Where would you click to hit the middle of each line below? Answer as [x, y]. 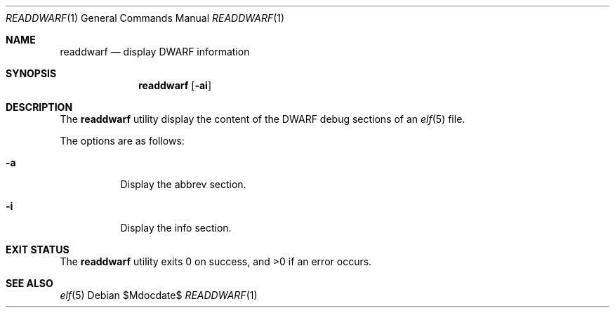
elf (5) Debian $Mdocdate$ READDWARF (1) [159, 295]
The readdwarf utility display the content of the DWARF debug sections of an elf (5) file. [263, 119]
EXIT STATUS [38, 249]
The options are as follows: [122, 141]
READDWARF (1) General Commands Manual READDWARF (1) [145, 18]
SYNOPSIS [31, 73]
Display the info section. [176, 228]
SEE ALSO [29, 283]
